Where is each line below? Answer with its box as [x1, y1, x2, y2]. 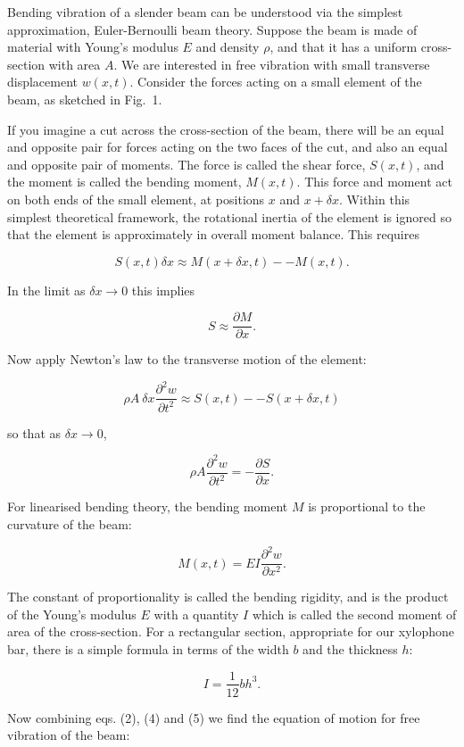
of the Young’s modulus [7, 604, 137, 623]
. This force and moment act [296, 172, 452, 191]
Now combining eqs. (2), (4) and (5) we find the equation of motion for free [7, 708, 420, 726]
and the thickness [302, 639, 398, 658]
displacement [7, 72, 79, 91]
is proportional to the [308, 497, 426, 516]
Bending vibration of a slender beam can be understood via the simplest [7, 3, 403, 21]
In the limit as [7, 280, 86, 299]
